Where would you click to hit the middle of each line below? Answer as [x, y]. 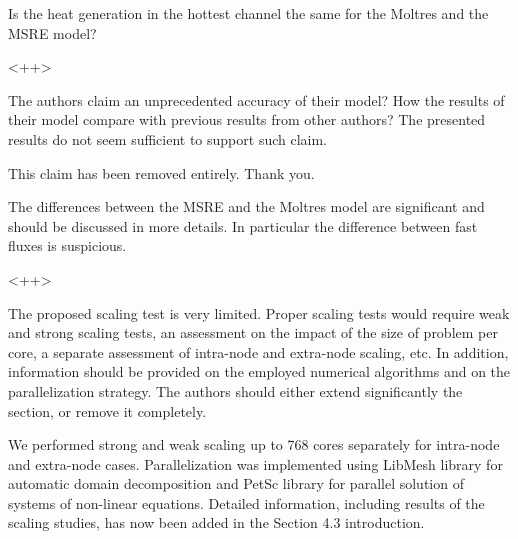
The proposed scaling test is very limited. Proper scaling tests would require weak [259, 312]
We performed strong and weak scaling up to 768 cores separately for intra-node [254, 444]
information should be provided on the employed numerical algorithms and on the [259, 371]
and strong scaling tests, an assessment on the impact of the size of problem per [253, 332]
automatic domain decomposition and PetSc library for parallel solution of [236, 483]
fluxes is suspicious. [67, 245]
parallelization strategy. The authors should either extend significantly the [235, 390]
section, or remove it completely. [107, 410]
